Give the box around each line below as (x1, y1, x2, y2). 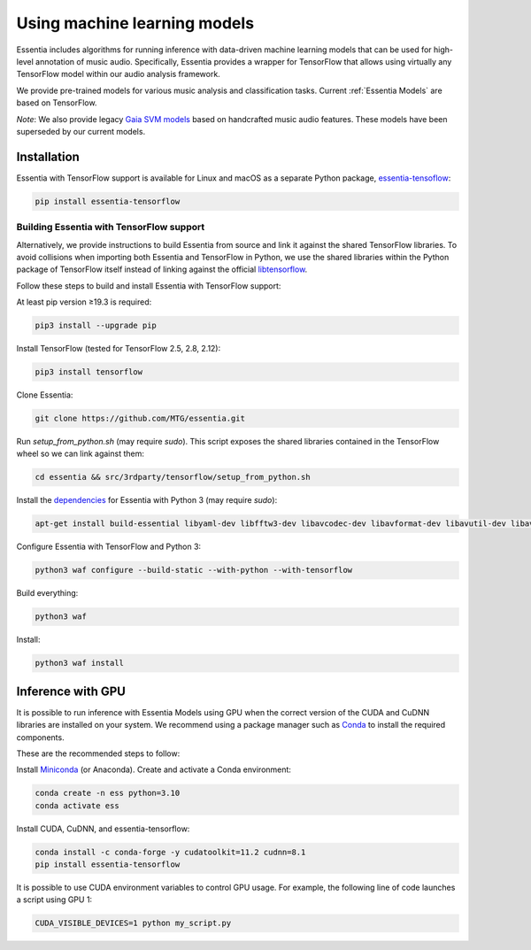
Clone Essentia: (16, 390, 73, 400)
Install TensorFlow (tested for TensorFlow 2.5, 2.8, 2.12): (16, 344, 221, 354)
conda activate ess (35, 800, 119, 810)
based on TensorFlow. (16, 97, 97, 108)
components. (16, 731, 65, 743)
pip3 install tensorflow (35, 367, 143, 377)
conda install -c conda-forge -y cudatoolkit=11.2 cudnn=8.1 (35, 846, 306, 857)
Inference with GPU (16, 684, 126, 699)
